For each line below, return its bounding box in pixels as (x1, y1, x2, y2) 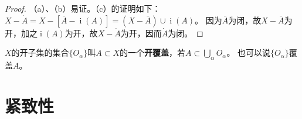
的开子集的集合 (11, 46, 69, 59)
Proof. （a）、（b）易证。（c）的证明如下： (5, 2, 161, 14)
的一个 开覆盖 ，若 (120, 46, 186, 59)
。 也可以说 (226, 46, 271, 59)
